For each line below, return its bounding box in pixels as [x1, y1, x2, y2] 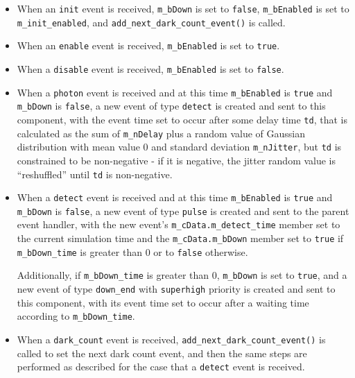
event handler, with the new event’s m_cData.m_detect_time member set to [17, 217, 340, 232]
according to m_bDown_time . [17, 309, 135, 323]
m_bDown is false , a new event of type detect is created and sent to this [17, 98, 326, 113]
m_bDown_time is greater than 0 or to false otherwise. [17, 244, 248, 259]
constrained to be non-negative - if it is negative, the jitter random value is [17, 153, 336, 167]
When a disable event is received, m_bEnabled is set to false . [17, 61, 284, 76]
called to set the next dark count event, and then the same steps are [17, 345, 307, 360]
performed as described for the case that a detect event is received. [17, 359, 305, 374]
